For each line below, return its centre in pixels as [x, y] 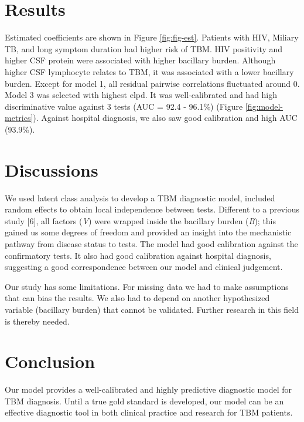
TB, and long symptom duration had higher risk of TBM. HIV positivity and [144, 48]
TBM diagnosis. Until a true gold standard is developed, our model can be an [144, 401]
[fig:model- [264, 106]
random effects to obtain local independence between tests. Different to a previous [152, 209]
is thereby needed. [37, 321]
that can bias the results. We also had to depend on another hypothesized [137, 298]
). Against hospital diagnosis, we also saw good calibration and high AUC [165, 118]
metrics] [19, 118]
